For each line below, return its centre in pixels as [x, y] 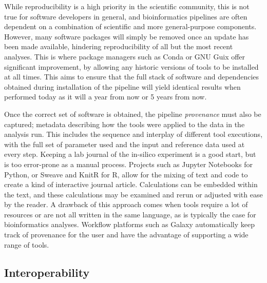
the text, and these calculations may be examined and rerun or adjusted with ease [133, 194]
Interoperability [47, 272]
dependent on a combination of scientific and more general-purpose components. [130, 26]
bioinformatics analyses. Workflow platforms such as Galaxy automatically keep [129, 224]
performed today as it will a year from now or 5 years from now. [106, 97]
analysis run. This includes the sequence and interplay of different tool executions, [133, 134]
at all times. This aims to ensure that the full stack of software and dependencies [132, 77]
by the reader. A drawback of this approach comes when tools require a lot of [126, 204]
